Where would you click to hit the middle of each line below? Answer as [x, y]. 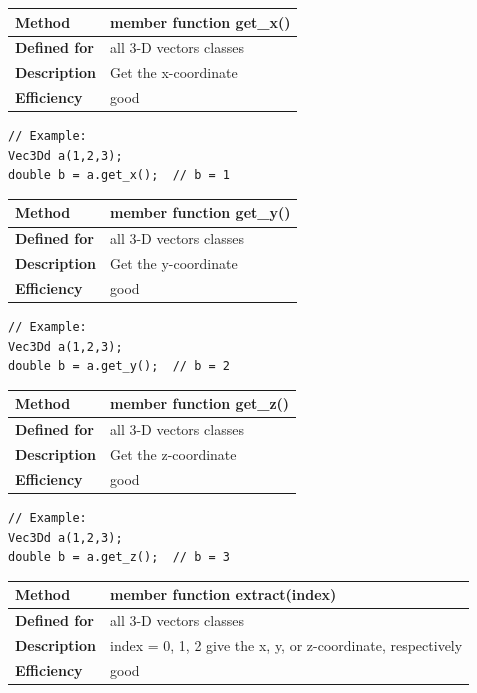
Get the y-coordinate [174, 263]
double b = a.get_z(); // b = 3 [119, 557]
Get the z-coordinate [173, 454]
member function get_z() [200, 403]
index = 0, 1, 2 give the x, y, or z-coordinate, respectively [286, 644]
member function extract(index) [223, 594]
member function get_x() [200, 21]
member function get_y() [200, 212]
